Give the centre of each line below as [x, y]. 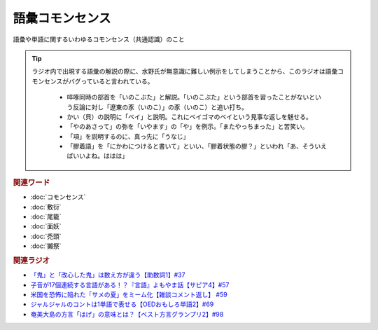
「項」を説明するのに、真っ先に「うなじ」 [128, 136]
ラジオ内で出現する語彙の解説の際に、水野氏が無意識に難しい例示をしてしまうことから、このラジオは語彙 [185, 71]
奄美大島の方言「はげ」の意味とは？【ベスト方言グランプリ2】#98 [127, 314]
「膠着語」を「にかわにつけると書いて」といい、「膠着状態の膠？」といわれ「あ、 [184, 146]
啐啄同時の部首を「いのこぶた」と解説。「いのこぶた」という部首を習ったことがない [188, 97]
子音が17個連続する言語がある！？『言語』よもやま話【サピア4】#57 [130, 284]
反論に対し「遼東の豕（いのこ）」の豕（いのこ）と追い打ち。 [160, 107]
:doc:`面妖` [46, 226]
